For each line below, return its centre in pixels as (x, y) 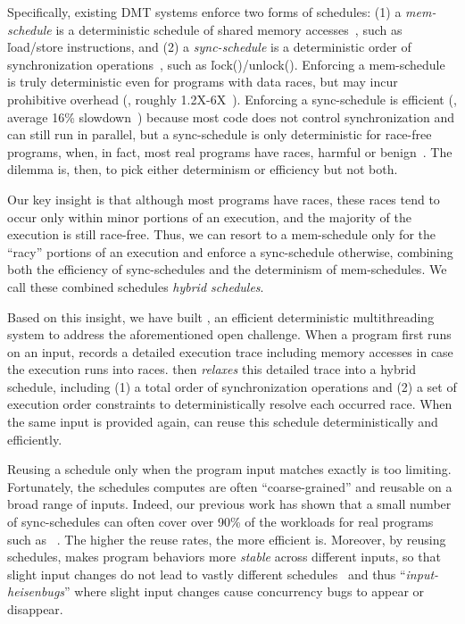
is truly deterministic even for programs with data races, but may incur (203, 82)
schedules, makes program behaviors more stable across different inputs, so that (224, 557)
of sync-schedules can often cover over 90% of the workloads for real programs (220, 522)
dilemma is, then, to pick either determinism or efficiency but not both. (203, 169)
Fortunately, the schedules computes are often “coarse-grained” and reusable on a (230, 486)
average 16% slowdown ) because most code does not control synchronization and (231, 116)
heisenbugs (36, 591)
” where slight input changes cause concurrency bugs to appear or (245, 591)
